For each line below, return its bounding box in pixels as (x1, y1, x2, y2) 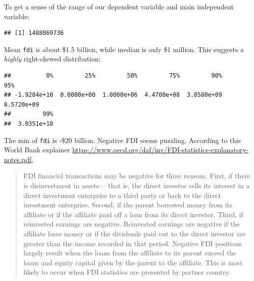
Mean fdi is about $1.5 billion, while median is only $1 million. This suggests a (4, 44, 244, 54)
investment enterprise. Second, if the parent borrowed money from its (23, 199, 232, 210)
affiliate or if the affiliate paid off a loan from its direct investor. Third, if (23, 209, 243, 219)
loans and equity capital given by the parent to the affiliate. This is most (23, 257, 243, 267)
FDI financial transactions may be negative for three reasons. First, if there (23, 170, 251, 181)
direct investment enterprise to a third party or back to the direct (23, 190, 221, 200)
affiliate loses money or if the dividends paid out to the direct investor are (23, 228, 246, 238)
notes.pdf (4, 154, 32, 164)
